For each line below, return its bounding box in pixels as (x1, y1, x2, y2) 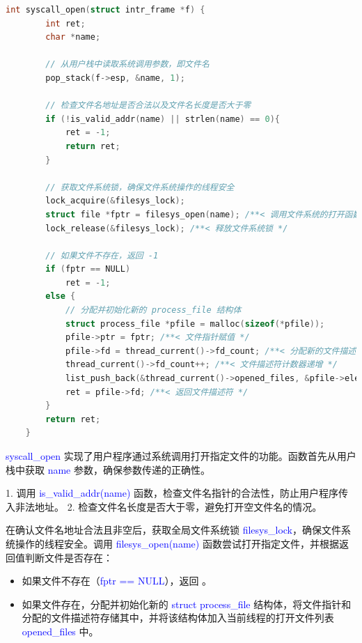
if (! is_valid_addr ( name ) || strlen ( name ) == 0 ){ (45, 114, 280, 124)
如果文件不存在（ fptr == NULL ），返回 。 (22, 573, 212, 588)
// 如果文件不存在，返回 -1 (45, 250, 159, 261)
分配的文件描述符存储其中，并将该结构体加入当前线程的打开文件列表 (22, 610, 334, 625)
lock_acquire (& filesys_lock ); (45, 196, 185, 206)
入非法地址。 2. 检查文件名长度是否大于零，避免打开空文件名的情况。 (6, 499, 322, 513)
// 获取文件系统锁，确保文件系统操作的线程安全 (45, 182, 235, 192)
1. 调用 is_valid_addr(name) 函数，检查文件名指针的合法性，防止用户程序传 (6, 486, 349, 500)
